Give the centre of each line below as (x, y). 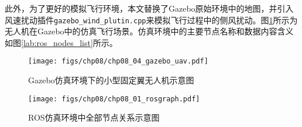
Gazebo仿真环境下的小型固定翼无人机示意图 (111, 80)
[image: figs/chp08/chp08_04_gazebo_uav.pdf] (118, 61)
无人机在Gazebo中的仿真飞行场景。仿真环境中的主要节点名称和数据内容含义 (149, 31)
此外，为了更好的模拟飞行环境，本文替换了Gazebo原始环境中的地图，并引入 (149, 8)
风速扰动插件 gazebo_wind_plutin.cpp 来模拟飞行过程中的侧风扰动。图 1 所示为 (151, 20)
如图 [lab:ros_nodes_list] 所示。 (61, 42)
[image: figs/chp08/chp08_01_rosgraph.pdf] (114, 99)
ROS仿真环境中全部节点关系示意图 (94, 117)
